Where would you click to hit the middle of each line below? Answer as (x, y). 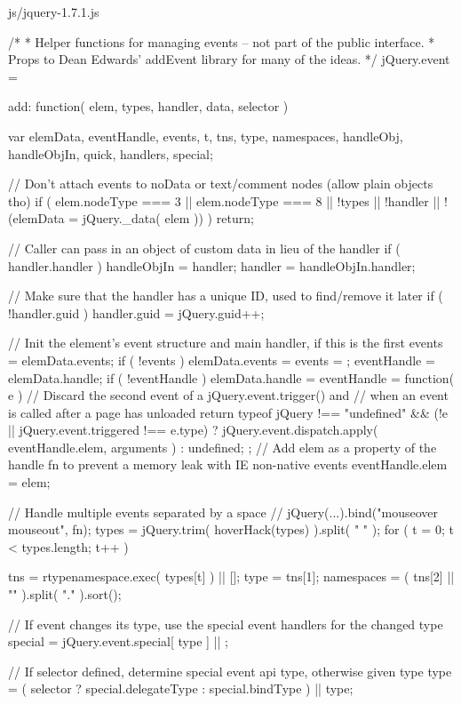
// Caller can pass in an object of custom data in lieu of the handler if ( (204, 248)
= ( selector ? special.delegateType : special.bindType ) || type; (181, 688)
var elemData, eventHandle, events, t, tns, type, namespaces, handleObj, (206, 136)
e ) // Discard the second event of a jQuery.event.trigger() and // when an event (228, 395)
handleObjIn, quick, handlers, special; (111, 153)
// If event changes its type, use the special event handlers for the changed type (226, 624)
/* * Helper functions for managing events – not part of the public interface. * (222, 41)
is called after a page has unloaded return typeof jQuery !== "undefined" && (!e (228, 412)
